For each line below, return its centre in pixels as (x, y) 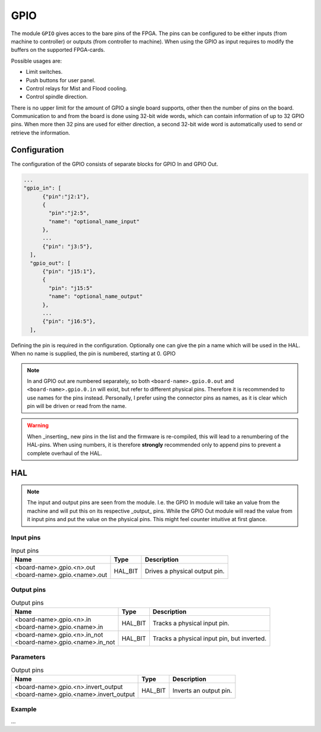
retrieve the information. (41, 133)
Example (24, 709)
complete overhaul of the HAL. (64, 453)
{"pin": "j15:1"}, (69, 272)
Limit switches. (44, 72)
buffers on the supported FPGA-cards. (58, 50)
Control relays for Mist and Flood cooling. (77, 88)
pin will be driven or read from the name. (77, 406)
